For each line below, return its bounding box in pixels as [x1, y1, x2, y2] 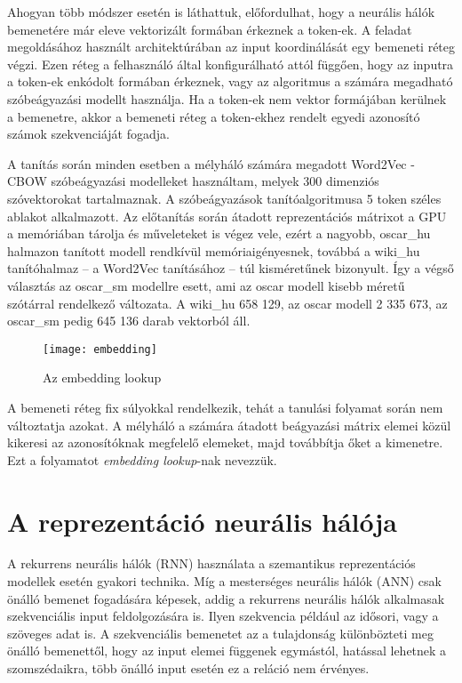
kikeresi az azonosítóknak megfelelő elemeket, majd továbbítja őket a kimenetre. [7, 433, 443, 452]
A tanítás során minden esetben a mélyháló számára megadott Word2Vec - [7, 154, 415, 173]
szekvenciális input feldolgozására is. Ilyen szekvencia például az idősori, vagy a [7, 607, 439, 625]
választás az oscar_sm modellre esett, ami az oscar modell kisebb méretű [7, 276, 405, 294]
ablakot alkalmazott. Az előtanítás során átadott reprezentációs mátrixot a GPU [7, 206, 447, 225]
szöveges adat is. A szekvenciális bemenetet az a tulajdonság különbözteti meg [7, 623, 434, 642]
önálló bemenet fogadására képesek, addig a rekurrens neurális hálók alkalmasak [7, 589, 445, 607]
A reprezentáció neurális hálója [7, 502, 398, 539]
